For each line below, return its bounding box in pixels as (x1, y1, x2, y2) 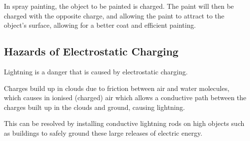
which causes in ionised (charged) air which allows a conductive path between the (4, 92, 247, 103)
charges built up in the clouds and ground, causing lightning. (4, 102, 185, 112)
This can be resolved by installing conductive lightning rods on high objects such (4, 118, 245, 128)
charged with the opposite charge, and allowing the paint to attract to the (4, 10, 225, 20)
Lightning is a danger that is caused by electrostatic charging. (4, 66, 188, 76)
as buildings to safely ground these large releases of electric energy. (4, 127, 202, 138)
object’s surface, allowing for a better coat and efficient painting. (4, 20, 196, 30)
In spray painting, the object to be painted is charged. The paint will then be (4, 1, 234, 11)
